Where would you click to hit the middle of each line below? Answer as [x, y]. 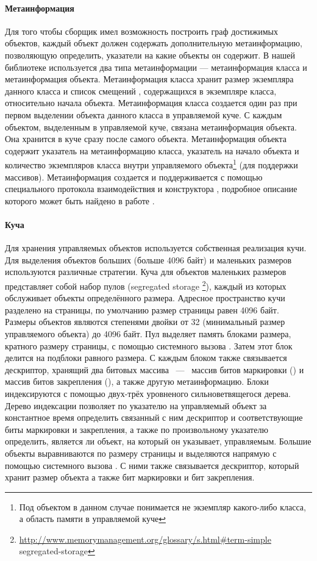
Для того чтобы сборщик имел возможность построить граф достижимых [141, 31]
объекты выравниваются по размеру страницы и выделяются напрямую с [141, 453]
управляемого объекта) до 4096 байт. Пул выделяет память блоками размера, [148, 333]
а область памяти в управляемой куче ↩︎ [92, 519]
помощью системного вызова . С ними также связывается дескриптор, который [152, 465]
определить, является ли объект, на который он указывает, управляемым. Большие [158, 441]
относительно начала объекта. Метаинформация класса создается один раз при [151, 103]
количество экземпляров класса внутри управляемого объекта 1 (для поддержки [151, 164]
